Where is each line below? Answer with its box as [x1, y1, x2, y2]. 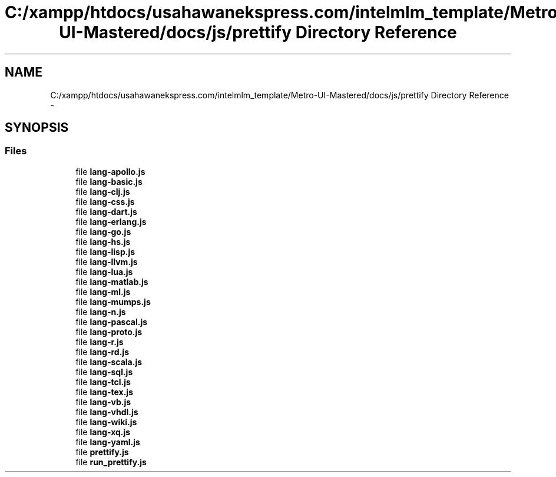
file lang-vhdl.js [75, 406, 138, 417]
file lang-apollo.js [75, 166, 145, 177]
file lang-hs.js [75, 236, 131, 247]
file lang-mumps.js [75, 296, 151, 307]
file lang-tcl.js [75, 376, 131, 387]
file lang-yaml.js [75, 436, 140, 447]
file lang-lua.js [75, 266, 133, 277]
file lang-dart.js [75, 206, 137, 217]
